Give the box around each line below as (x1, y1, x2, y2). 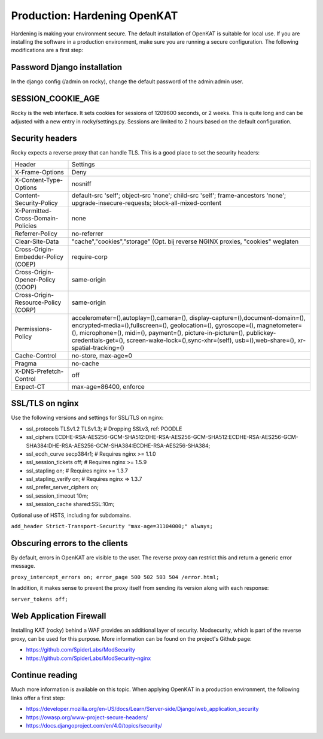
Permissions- (14, 325, 52, 333)
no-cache (72, 359, 99, 368)
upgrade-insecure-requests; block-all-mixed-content (72, 198, 221, 207)
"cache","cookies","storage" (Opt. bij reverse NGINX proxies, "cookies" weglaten (72, 237, 299, 246)
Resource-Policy (14, 298, 62, 307)
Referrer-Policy (14, 229, 58, 238)
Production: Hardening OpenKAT (11, 9, 178, 22)
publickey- (246, 328, 276, 337)
